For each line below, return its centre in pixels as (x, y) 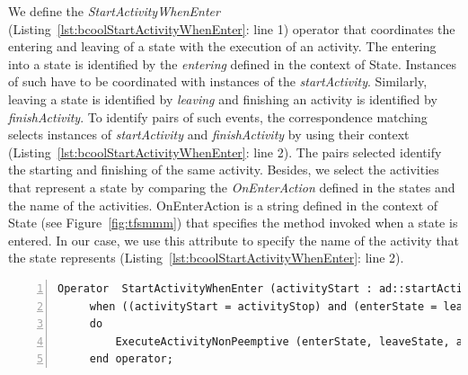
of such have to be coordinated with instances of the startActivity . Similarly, (218, 81)
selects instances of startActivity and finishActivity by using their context (209, 134)
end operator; (131, 359)
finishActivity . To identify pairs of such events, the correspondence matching (218, 116)
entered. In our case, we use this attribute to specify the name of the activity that (234, 240)
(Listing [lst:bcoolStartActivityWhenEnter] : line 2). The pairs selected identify (225, 152)
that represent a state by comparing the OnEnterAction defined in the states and (232, 187)
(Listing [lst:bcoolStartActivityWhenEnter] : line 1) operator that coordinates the (232, 28)
